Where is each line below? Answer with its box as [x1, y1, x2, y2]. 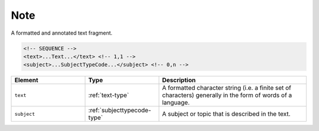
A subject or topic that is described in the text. [162, 110, 291, 118]
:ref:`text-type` [88, 91, 129, 99]
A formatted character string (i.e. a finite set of [162, 84, 292, 92]
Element [14, 76, 38, 85]
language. [162, 99, 190, 107]
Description [162, 76, 196, 85]
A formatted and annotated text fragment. [11, 29, 113, 36]
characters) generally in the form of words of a [162, 91, 292, 99]
